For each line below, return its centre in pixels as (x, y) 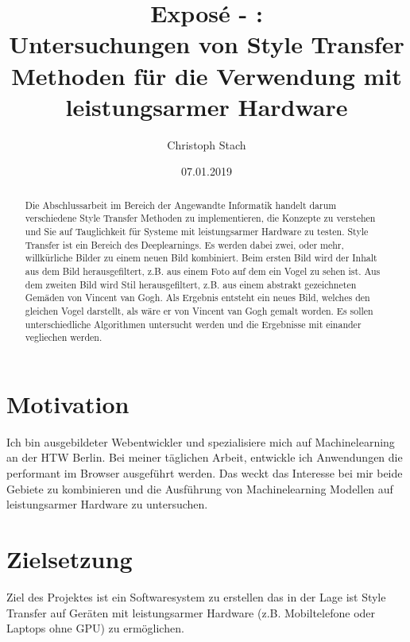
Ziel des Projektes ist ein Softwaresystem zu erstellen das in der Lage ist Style (196, 596)
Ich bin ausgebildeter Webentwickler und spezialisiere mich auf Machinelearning (201, 441)
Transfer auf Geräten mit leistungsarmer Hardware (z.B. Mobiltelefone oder (191, 612)
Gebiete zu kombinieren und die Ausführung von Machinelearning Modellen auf (200, 488)
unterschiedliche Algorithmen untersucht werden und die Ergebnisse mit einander (193, 324)
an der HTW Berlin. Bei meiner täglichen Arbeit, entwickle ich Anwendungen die (205, 457)
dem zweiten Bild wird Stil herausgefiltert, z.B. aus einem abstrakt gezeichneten (191, 284)
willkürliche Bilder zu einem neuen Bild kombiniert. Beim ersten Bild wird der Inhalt (201, 258)
